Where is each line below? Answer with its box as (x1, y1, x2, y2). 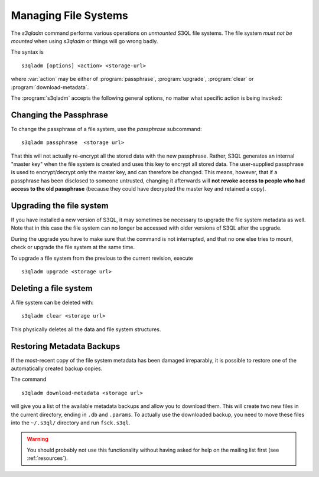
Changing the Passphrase (11, 110, 109, 120)
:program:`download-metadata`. (11, 83, 89, 91)
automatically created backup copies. (11, 365, 103, 372)
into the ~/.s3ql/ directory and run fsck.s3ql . (11, 419, 131, 426)
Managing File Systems (11, 9, 128, 22)
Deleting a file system (11, 283, 93, 293)
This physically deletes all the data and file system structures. (11, 325, 161, 333)
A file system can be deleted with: (11, 299, 94, 306)
